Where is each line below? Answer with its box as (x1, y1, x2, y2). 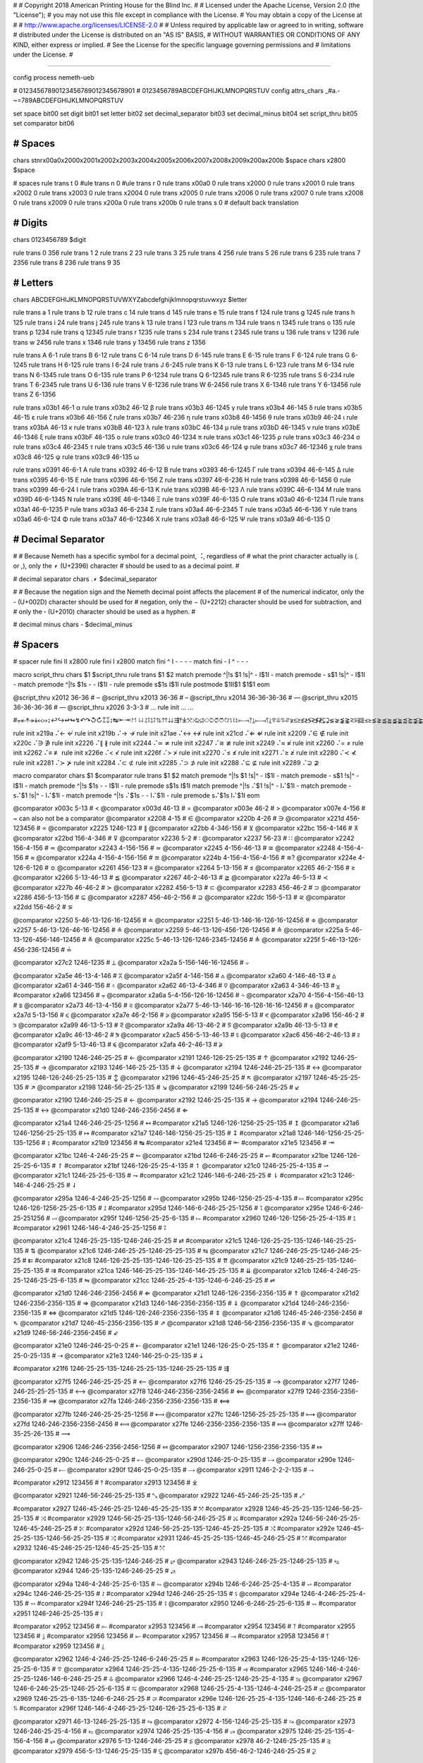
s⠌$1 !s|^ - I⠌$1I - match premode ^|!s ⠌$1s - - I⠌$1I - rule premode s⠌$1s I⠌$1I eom (13, 791, 260, 800)
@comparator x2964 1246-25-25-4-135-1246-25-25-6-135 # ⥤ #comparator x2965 (63, 1664, 308, 1673)
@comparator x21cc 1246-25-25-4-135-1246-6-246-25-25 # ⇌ (91, 1276, 276, 1284)
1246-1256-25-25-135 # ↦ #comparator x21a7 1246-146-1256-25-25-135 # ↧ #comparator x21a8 (13, 1128, 296, 1137)
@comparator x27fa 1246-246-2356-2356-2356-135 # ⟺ (58, 1397, 231, 1405)
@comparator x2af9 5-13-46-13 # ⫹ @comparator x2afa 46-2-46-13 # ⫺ (13, 1040, 223, 1049)
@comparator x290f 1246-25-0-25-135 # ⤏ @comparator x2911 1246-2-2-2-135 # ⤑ (67, 1465, 314, 1474)
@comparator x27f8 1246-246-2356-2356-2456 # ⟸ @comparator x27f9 (87, 1386, 305, 1396)
